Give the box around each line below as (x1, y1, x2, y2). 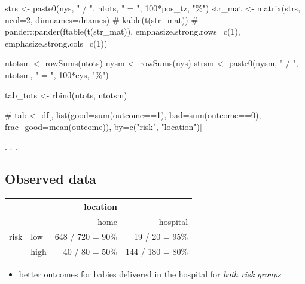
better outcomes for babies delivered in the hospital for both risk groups (19, 268, 281, 280)
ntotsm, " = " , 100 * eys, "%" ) (5, 68, 109, 81)
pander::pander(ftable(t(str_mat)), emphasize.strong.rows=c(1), (5, 25, 240, 38)
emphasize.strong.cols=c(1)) (5, 36, 108, 49)
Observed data (5, 169, 97, 188)
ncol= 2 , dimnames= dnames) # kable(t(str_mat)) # (5, 13, 199, 26)
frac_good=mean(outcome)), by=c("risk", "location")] (5, 120, 202, 132)
